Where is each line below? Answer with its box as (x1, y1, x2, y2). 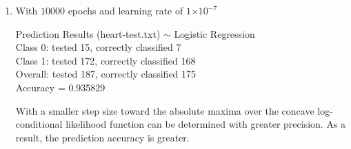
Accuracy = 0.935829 (15, 80, 106, 94)
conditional (15, 117, 63, 131)
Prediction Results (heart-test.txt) (15, 26, 161, 41)
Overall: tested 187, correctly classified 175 (15, 67, 197, 81)
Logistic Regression (174, 26, 255, 41)
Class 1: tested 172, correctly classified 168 (15, 53, 196, 67)
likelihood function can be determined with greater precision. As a (66, 117, 346, 131)
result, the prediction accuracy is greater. (15, 130, 190, 144)
